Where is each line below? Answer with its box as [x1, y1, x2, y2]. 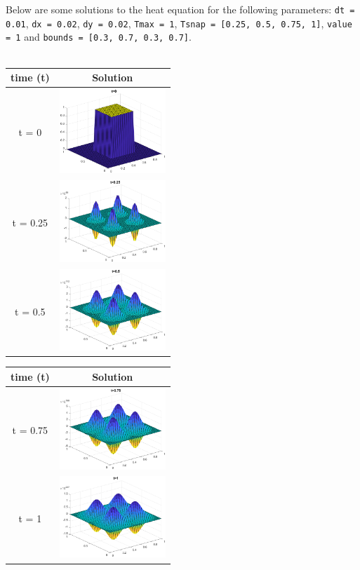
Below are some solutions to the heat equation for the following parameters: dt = [6, 2, 355, 16]
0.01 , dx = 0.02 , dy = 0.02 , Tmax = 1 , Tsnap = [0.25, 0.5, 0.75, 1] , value [6, 15, 352, 30]
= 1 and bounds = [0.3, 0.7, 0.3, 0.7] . [6, 29, 192, 44]
